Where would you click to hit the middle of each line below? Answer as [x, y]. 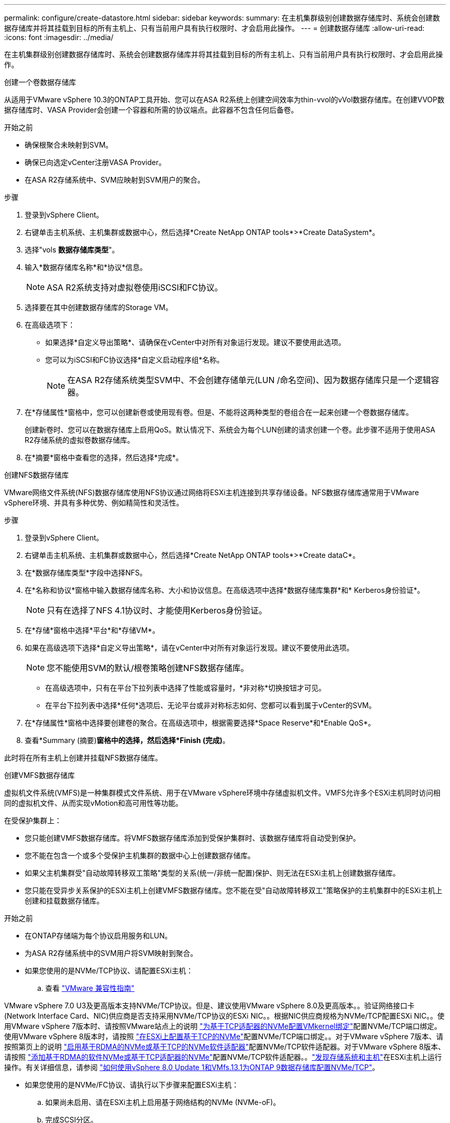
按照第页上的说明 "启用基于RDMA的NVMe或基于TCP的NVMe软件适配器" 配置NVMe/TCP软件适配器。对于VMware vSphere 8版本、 [225, 1047]
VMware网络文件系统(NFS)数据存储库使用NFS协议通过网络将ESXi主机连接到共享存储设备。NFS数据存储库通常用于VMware [212, 492]
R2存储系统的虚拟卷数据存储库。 [80, 440]
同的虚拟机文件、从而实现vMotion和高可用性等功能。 [93, 803]
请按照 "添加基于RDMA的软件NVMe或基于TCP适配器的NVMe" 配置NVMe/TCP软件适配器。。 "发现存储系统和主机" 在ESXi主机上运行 [223, 1057]
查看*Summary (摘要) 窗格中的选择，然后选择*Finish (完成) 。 [127, 740]
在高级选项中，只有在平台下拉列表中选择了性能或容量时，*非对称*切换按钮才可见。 [186, 688]
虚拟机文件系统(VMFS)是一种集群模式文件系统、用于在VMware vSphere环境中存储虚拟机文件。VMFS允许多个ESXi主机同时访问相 [222, 793]
